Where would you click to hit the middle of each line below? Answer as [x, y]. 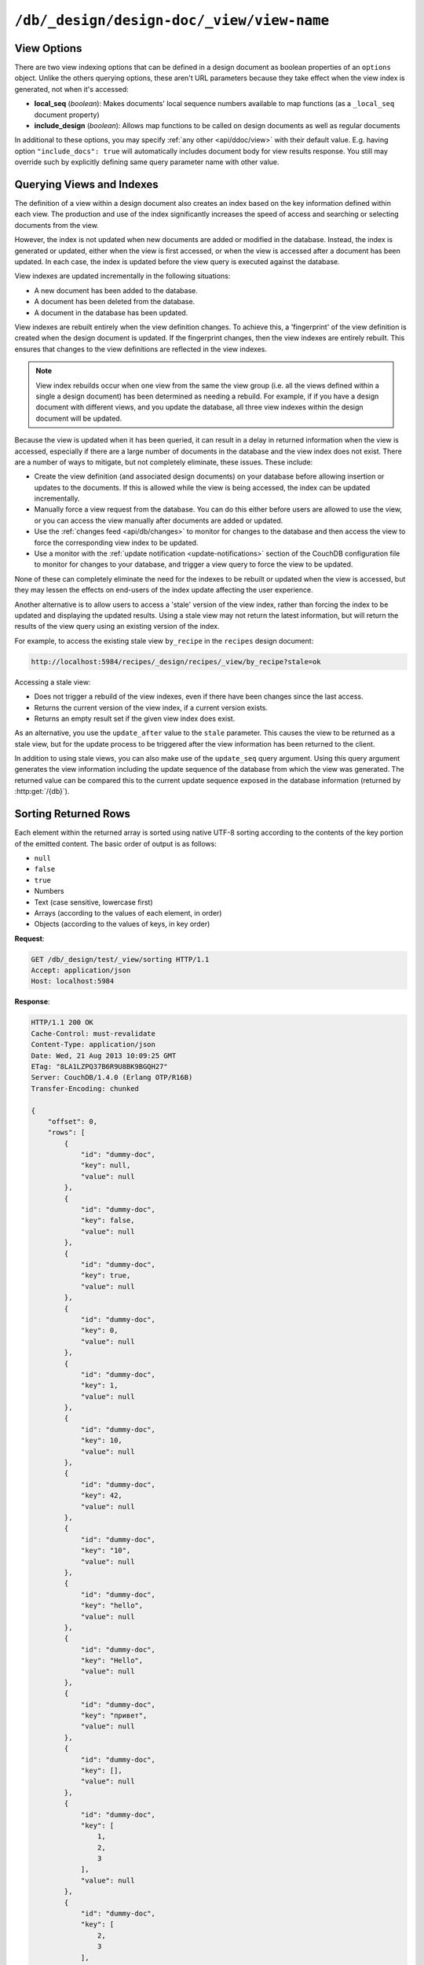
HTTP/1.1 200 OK [62, 1023]
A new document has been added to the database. [116, 290]
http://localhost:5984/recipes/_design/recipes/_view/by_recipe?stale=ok [176, 661]
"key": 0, [99, 1331]
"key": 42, [102, 1496]
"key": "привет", [114, 1716]
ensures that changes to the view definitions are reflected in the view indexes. [141, 349]
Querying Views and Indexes [86, 184]
